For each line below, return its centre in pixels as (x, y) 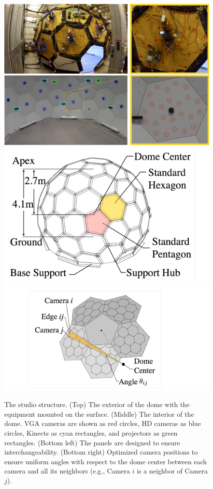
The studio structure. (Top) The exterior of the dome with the (97, 404)
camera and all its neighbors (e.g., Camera (67, 471)
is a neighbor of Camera (172, 471)
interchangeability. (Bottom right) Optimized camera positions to (101, 452)
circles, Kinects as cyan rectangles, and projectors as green (91, 432)
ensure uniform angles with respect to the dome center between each (106, 461)
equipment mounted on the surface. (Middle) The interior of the (99, 414)
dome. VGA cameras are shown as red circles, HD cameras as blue (103, 423)
